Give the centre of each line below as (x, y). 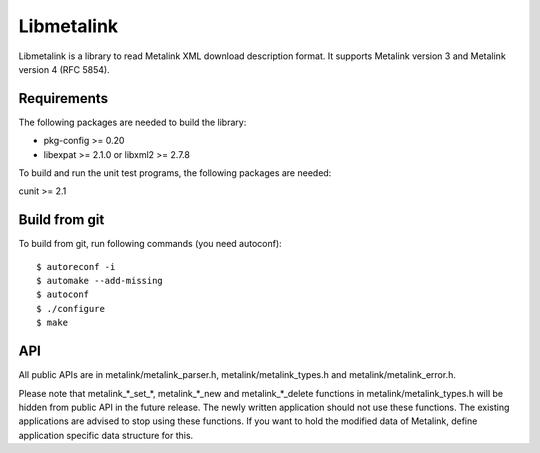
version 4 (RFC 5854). (64, 69)
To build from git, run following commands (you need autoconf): (150, 244)
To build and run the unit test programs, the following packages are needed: (175, 173)
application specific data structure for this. (106, 435)
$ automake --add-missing (100, 281)
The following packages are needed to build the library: (132, 122)
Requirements (63, 98)
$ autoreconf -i (76, 266)
